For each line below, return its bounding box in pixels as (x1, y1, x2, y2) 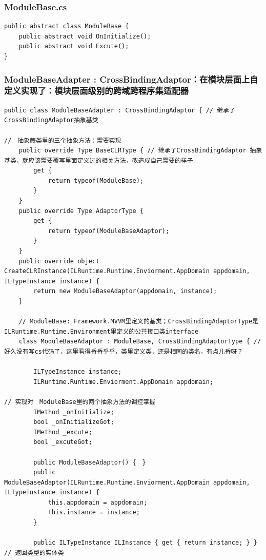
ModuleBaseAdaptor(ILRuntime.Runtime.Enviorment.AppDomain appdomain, (4, 478, 250, 486)
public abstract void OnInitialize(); (18, 32, 151, 40)
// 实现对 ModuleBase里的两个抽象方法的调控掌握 (4, 398, 156, 405)
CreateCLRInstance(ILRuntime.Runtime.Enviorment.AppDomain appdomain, (4, 267, 250, 275)
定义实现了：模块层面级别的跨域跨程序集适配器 (4, 84, 189, 97)
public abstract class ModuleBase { (4, 23, 129, 30)
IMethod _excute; (33, 428, 92, 436)
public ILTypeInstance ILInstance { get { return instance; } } (33, 539, 257, 547)
